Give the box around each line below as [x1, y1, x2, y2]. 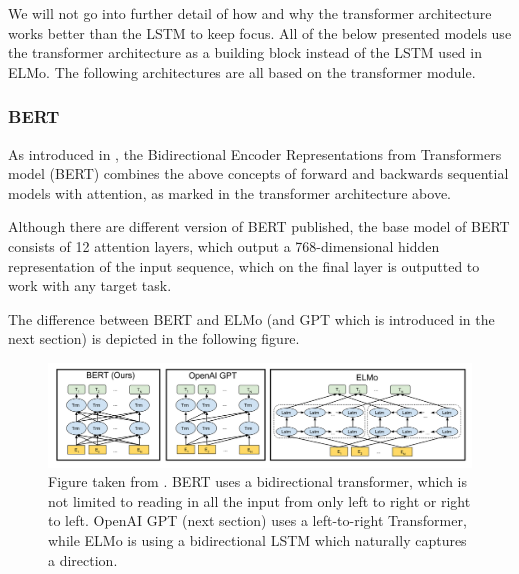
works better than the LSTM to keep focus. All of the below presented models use [8, 22, 512, 43]
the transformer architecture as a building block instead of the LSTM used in [8, 42, 482, 63]
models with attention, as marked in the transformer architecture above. [8, 182, 452, 203]
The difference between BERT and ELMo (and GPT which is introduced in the [8, 308, 495, 329]
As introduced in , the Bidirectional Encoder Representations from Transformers [8, 143, 502, 164]
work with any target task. [8, 275, 172, 296]
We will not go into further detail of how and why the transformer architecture [8, 3, 492, 23]
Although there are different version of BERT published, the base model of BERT [8, 216, 510, 237]
